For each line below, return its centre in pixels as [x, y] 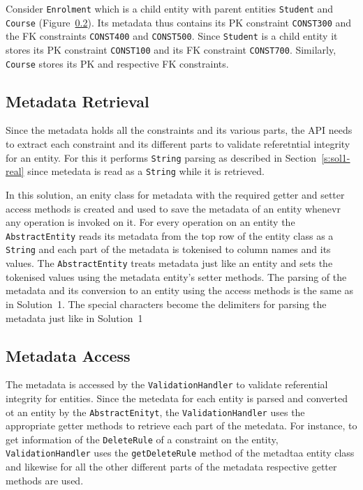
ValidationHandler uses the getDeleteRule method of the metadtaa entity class [180, 453]
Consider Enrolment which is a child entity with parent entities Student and [170, 8]
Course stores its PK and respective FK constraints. [117, 63]
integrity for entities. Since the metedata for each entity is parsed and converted [177, 398]
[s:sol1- [336, 157]
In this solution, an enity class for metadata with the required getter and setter [175, 194]
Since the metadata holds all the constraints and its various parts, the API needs [179, 130]
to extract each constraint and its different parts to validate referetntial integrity [178, 144]
